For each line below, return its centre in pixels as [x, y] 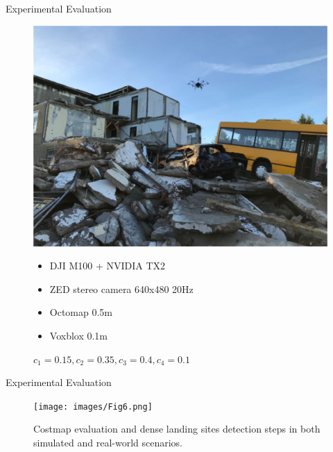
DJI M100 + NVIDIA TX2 [108, 266]
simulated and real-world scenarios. [108, 442]
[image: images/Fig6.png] [93, 407]
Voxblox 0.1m [79, 335]
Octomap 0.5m [81, 312]
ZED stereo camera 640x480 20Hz [121, 288]
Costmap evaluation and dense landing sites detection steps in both [177, 429]
